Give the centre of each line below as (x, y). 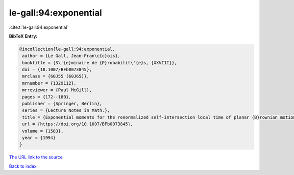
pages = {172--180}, (47, 97)
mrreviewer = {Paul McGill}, (57, 90)
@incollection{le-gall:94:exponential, (67, 49)
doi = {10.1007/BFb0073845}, (57, 70)
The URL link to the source (36, 157)
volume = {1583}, (43, 131)
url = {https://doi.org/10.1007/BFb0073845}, (78, 124)
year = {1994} (39, 138)
